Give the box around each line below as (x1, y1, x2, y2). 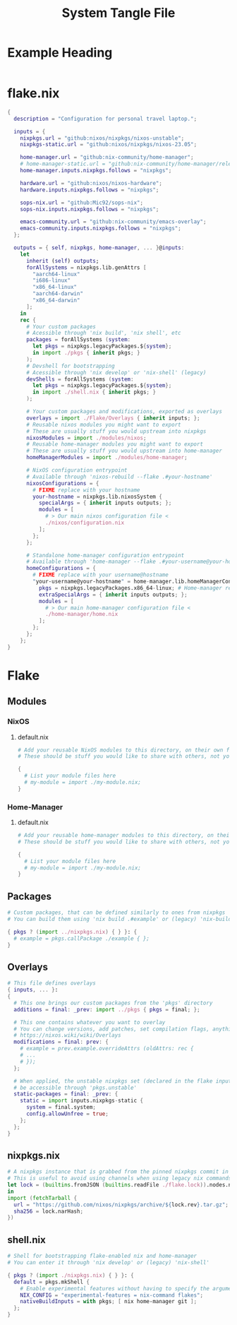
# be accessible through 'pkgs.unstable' (13, 1084, 138, 1091)
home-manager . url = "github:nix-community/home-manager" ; (20, 154, 194, 161)
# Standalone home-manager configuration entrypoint (25, 552, 185, 559)
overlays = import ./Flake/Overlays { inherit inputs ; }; (25, 415, 200, 422)
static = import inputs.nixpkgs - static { (20, 1097, 143, 1105)
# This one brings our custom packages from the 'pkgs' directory (13, 999, 213, 1006)
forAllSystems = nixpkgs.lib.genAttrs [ (25, 263, 147, 271)
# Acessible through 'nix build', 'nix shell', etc (25, 330, 181, 337)
